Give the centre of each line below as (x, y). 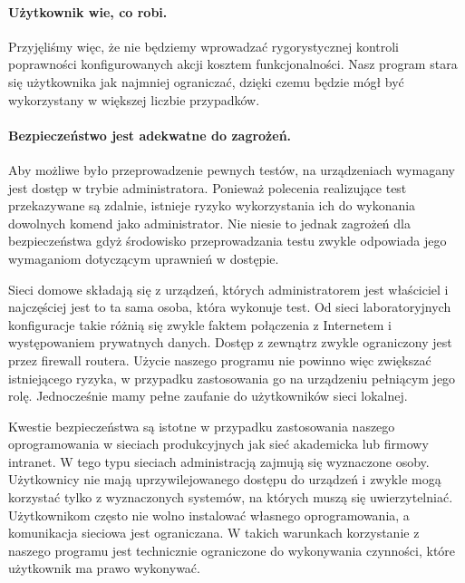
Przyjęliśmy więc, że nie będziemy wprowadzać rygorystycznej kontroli (204, 46)
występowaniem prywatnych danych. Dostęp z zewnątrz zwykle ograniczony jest (230, 342)
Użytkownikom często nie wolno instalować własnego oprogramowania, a (209, 515)
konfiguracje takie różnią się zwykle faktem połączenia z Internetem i (200, 324)
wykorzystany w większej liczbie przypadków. (134, 99)
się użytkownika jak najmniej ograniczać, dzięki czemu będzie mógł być (206, 81)
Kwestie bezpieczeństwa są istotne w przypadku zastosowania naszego (202, 426)
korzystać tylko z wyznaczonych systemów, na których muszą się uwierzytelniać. (231, 497)
